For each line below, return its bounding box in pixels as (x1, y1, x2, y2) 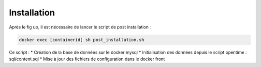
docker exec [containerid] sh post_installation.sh (19, 37, 145, 42)
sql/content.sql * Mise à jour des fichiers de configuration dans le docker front (9, 56, 165, 62)
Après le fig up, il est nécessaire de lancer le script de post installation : (9, 24, 151, 30)
